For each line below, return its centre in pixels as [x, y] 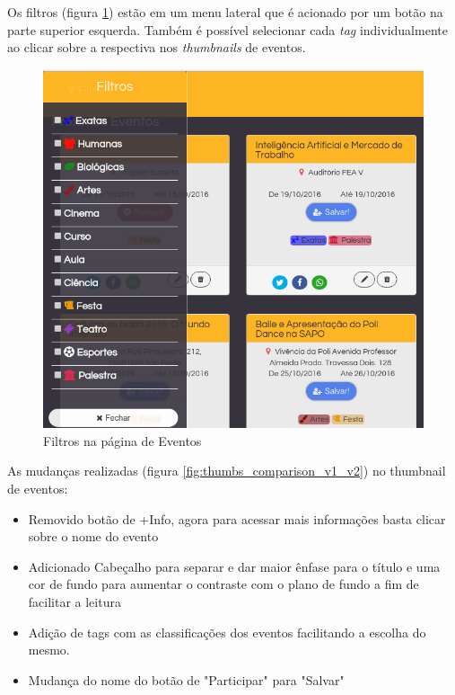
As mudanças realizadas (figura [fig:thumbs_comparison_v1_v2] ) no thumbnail [227, 471]
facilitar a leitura [74, 601]
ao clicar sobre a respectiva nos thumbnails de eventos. [157, 47]
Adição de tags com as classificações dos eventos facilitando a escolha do [227, 632]
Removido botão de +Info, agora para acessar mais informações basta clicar [237, 518]
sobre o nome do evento [93, 536]
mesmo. [49, 650]
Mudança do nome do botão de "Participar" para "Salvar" [186, 679]
